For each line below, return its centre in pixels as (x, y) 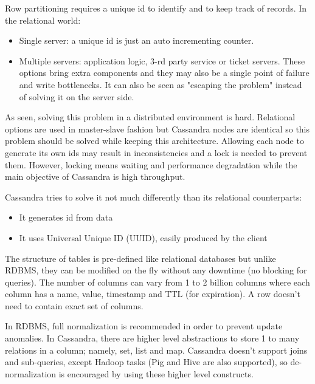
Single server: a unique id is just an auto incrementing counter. (137, 40)
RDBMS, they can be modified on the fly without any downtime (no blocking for (156, 270)
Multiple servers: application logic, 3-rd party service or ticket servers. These (162, 60)
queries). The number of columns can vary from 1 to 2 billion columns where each (157, 282)
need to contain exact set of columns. (74, 305)
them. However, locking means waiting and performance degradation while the (151, 164)
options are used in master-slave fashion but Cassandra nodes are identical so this (157, 129)
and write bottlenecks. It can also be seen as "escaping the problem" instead (161, 84)
